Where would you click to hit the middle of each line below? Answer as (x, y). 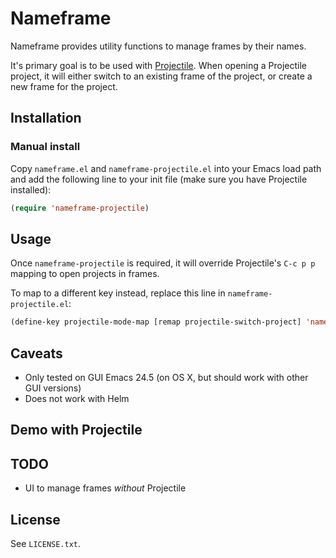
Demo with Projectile (76, 430)
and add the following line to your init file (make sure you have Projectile (159, 179)
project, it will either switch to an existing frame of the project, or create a (161, 76)
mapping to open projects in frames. (85, 274)
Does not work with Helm (77, 398)
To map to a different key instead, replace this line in (118, 293)
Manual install (45, 147)
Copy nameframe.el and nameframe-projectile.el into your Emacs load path (166, 168)
